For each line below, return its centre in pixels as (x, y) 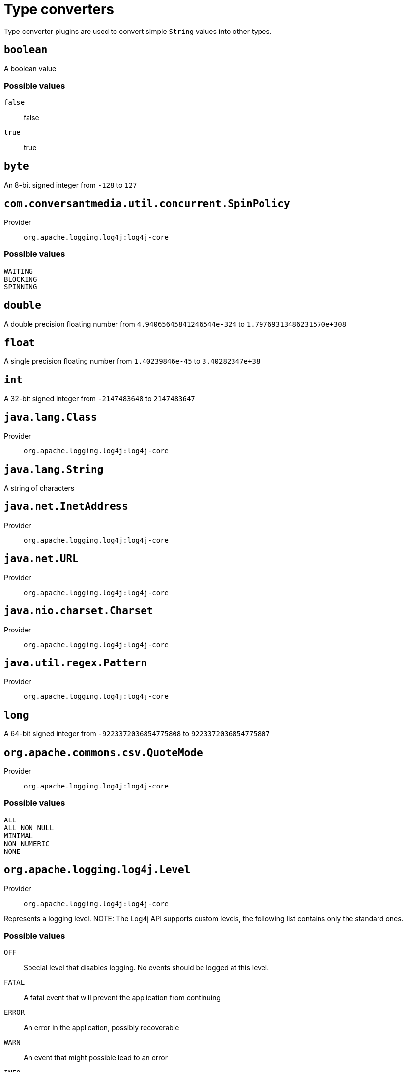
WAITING (19, 271)
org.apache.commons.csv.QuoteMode (103, 752)
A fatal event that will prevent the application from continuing (122, 998)
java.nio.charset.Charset (79, 611)
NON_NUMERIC (27, 843)
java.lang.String (54, 469)
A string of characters (39, 488)
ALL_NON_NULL (29, 828)
